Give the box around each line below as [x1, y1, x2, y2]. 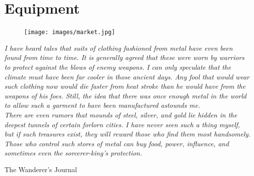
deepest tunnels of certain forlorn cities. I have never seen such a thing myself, [4, 119, 240, 129]
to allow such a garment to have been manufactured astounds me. [4, 100, 200, 110]
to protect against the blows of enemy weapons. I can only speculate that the [4, 61, 231, 72]
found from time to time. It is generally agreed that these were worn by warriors [4, 52, 245, 62]
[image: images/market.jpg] [24, 29, 115, 36]
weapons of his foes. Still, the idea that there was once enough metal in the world [4, 90, 247, 100]
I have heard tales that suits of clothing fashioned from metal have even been [4, 42, 233, 53]
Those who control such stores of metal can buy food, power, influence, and [4, 138, 229, 148]
